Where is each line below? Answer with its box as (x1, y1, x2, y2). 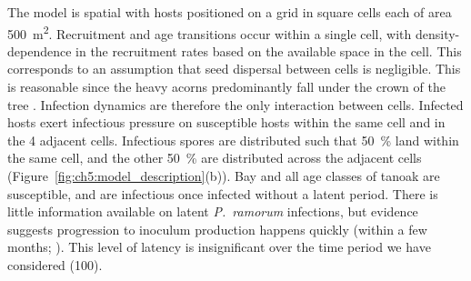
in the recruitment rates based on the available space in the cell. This (75, 41, 462, 60)
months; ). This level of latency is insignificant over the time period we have (7, 237, 431, 256)
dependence (7, 41, 72, 60)
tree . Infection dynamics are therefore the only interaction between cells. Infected (7, 95, 464, 114)
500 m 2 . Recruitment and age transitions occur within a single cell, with (7, 21, 412, 43)
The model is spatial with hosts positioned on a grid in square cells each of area (7, 3, 452, 21)
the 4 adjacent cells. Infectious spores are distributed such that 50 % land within (7, 130, 459, 149)
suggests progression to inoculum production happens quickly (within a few (7, 219, 427, 238)
